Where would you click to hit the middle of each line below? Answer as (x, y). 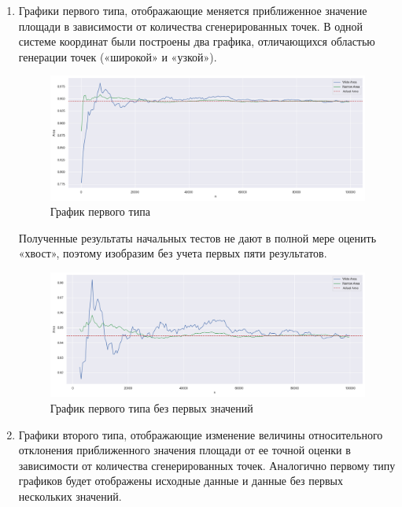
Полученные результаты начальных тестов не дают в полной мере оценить (197, 237)
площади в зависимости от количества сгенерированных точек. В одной (191, 26)
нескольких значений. (70, 496)
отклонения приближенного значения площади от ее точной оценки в (184, 450)
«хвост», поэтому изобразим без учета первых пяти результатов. (173, 253)
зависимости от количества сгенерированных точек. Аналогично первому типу (207, 465)
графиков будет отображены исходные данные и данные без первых (181, 481)
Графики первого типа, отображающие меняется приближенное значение (193, 10)
